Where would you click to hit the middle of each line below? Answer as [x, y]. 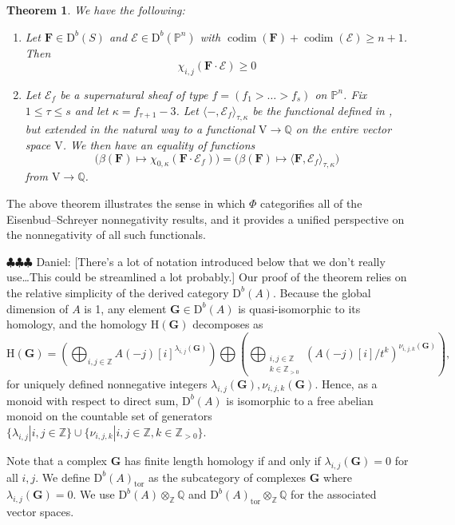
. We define [63, 477]
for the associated [334, 494]
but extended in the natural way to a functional [140, 129]
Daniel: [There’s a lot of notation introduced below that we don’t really [211, 261]
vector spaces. [40, 512]
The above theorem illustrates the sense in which [126, 203]
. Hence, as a [346, 383]
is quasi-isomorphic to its [299, 308]
